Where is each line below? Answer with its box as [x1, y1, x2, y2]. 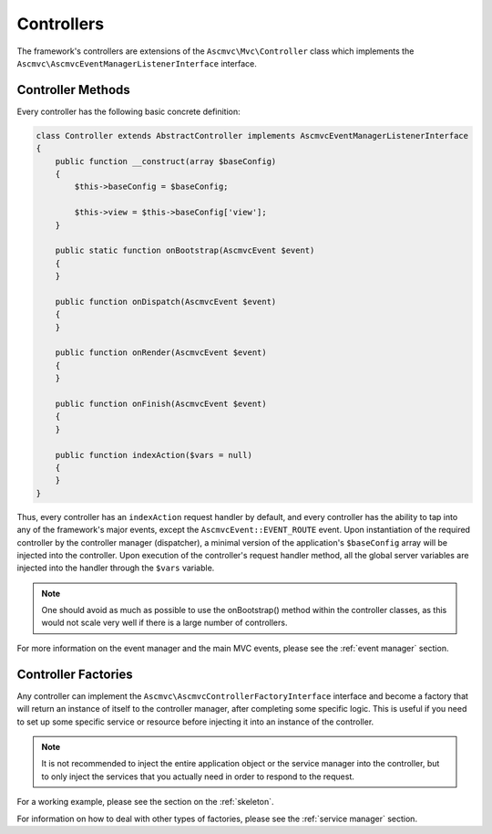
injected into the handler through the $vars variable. [16, 562, 215, 574]
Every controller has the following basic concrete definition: [16, 106, 241, 117]
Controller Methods [16, 82, 131, 98]
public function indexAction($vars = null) [55, 450, 252, 460]
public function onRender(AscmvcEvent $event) [55, 348, 268, 358]
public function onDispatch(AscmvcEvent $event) [55, 297, 277, 307]
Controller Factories [16, 666, 134, 682]
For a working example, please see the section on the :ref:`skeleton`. [16, 797, 274, 808]
